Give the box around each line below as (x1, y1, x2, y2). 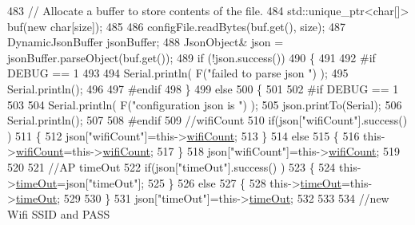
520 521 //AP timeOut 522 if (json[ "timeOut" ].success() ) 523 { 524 (7, 158, 336, 175)
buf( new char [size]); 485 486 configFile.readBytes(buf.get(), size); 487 (7, 18, 346, 34)
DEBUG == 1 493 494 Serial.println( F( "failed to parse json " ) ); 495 (7, 65, 349, 81)
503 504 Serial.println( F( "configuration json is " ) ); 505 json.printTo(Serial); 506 (7, 96, 402, 112)
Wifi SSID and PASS (7, 205, 110, 222)
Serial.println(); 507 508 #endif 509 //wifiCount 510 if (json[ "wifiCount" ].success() (7, 112, 408, 128)
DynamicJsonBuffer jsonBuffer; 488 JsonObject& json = (7, 34, 284, 50)
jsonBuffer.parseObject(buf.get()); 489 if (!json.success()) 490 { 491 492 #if (7, 49, 376, 65)
